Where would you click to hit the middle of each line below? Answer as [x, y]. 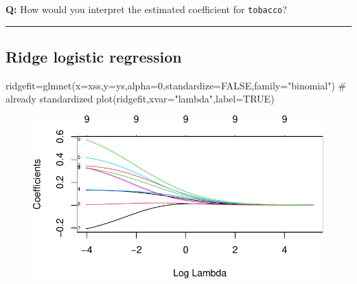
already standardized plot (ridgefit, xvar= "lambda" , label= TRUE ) [140, 99]
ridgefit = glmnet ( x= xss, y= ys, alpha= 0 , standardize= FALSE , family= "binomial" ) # [176, 85]
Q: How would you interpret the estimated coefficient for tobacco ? [146, 9]
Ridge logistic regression [94, 57]
